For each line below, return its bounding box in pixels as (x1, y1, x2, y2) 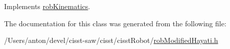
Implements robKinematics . (4, 1, 90, 11)
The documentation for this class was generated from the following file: (4, 18, 226, 28)
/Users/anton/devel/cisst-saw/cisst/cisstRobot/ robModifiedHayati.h (4, 35, 218, 45)
